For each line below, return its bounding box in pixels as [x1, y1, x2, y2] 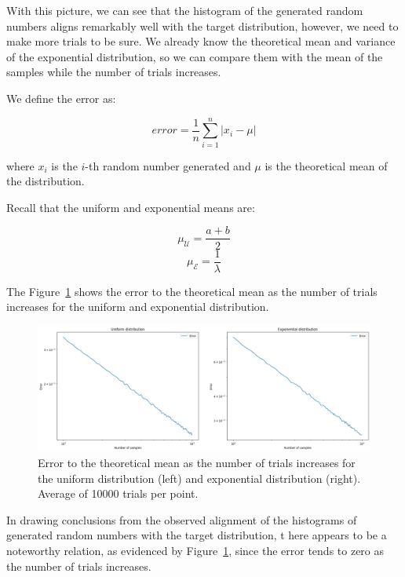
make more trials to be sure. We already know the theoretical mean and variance [6, 33, 396, 49]
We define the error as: [6, 89, 116, 106]
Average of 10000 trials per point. [38, 485, 199, 502]
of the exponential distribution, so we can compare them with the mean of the [6, 48, 383, 64]
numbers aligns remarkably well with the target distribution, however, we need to [6, 17, 399, 34]
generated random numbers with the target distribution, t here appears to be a [6, 527, 387, 543]
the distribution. [6, 173, 85, 189]
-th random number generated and [85, 157, 251, 173]
